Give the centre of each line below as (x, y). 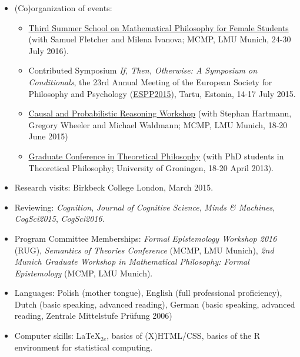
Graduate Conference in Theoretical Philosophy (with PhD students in (156, 156)
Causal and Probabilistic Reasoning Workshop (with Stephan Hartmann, (160, 113)
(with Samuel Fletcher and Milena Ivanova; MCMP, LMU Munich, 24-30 (160, 39)
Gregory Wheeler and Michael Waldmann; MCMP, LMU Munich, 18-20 (158, 124)
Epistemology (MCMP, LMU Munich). (84, 273)
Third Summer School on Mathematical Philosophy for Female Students (159, 27)
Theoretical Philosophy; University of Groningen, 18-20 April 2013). (151, 167)
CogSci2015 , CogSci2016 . (59, 218)
